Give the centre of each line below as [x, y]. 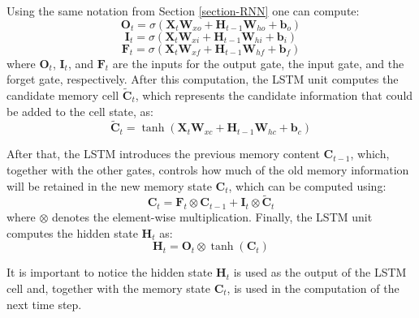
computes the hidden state [72, 232]
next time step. [44, 304]
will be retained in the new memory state [109, 185]
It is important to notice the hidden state [110, 272]
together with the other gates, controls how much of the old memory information [208, 170]
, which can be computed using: [307, 185]
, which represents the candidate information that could [274, 95]
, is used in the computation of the [313, 288]
